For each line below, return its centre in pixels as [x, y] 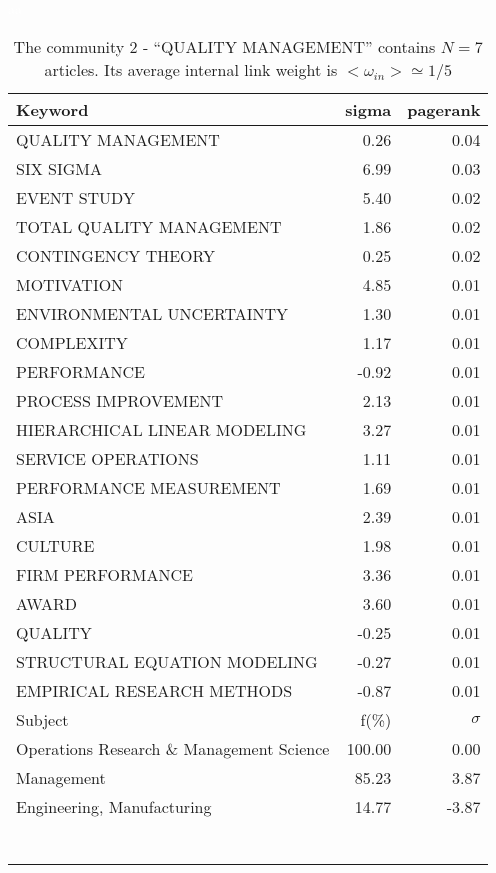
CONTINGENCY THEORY [116, 255]
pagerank [444, 109]
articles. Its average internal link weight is [191, 69]
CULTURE [55, 545]
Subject [42, 719]
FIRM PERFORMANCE [104, 574]
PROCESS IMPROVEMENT [119, 400]
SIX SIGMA [59, 168]
